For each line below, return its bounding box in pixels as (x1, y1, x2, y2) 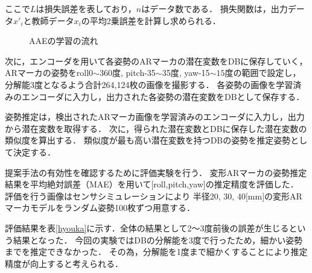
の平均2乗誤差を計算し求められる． (81, 14, 221, 27)
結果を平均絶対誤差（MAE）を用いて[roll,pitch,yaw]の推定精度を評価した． (5, 178, 299, 190)
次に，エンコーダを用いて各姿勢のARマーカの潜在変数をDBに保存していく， (5, 54, 308, 67)
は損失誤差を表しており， (36, 2, 136, 14)
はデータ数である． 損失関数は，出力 (141, 2, 288, 14)
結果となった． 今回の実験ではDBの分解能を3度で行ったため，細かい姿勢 (13, 233, 303, 246)
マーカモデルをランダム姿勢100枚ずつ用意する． (5, 201, 195, 214)
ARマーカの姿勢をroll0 (5, 66, 94, 79)
